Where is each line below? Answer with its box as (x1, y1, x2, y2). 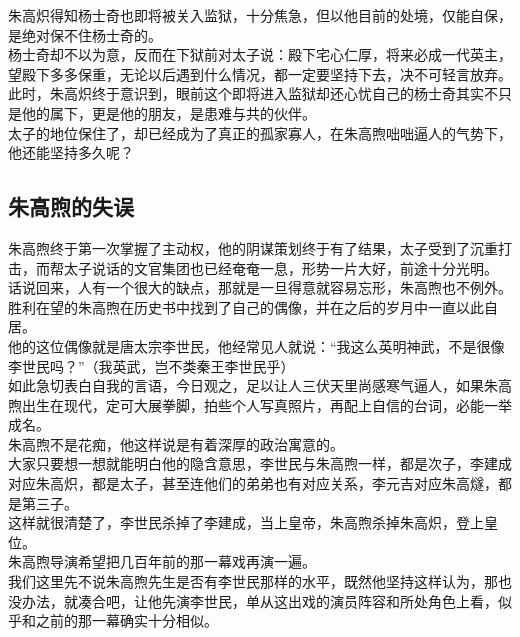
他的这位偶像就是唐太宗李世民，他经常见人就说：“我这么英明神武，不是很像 (8, 335, 505, 356)
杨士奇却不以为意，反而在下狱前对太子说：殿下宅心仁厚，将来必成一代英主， (8, 44, 512, 65)
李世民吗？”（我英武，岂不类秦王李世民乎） (8, 355, 295, 376)
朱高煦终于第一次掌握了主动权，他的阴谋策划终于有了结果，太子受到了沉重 (8, 237, 498, 258)
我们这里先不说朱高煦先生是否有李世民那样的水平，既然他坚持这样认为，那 (8, 571, 498, 592)
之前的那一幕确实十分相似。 (35, 610, 218, 631)
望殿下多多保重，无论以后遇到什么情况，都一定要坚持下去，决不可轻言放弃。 (8, 63, 512, 84)
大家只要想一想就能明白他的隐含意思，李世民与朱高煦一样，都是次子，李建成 (8, 453, 512, 474)
